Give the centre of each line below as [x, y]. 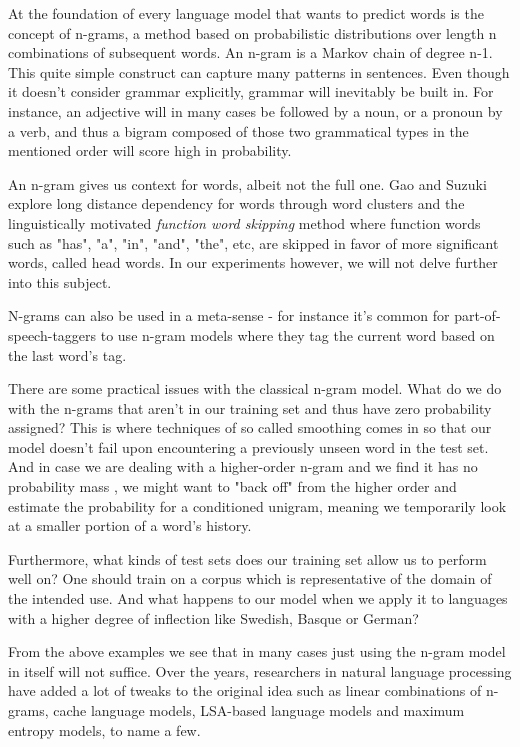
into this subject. [60, 281]
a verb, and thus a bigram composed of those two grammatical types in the [238, 130]
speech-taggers [52, 334]
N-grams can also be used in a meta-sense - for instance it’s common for [229, 315]
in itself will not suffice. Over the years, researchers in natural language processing [260, 670]
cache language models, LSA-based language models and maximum [259, 710]
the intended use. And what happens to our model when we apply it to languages [258, 598]
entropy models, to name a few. [104, 729]
